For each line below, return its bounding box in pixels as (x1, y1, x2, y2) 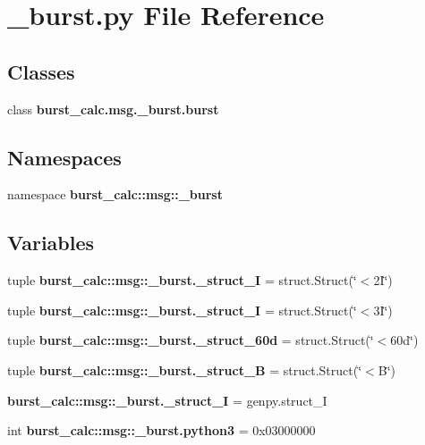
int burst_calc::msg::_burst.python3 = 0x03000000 (7, 421, 316, 440)
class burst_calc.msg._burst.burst (7, 99, 219, 118)
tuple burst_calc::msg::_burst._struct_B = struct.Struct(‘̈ (7, 360, 362, 379)
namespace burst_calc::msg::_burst (7, 185, 223, 204)
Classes (7, 57, 75, 85)
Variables (7, 229, 95, 256)
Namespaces (7, 143, 122, 171)
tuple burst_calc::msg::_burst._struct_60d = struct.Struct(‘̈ (7, 331, 374, 349)
